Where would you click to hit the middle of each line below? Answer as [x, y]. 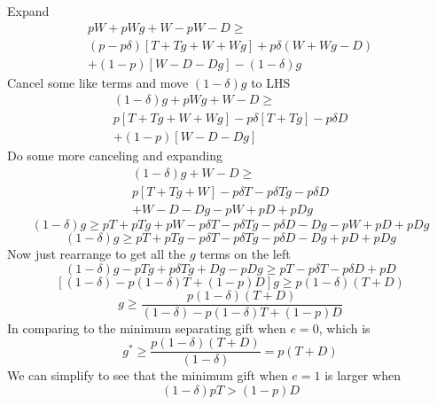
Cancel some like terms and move [98, 82]
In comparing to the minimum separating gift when [147, 327]
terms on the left [245, 254]
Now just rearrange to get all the [97, 254]
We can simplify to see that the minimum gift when [148, 375]
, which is [344, 327]
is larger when [363, 375]
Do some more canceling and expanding [115, 156]
